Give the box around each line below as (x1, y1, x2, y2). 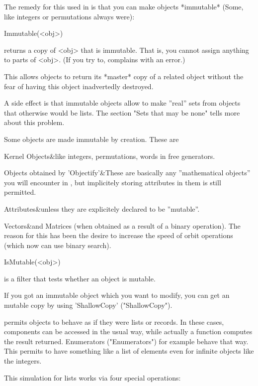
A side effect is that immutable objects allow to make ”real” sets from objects (4, 98, 241, 108)
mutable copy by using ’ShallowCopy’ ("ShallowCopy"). (4, 300, 172, 310)
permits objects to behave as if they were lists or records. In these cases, (4, 316, 224, 327)
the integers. (4, 356, 42, 366)
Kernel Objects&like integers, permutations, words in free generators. (4, 150, 215, 161)
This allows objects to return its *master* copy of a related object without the (4, 71, 244, 81)
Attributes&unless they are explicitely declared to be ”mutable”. (4, 203, 200, 214)
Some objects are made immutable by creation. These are (4, 133, 179, 144)
